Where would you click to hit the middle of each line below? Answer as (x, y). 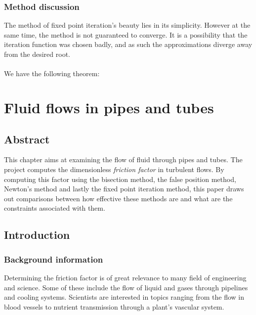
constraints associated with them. (55, 208)
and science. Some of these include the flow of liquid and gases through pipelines (126, 287)
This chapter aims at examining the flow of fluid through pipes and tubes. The (123, 159)
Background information (54, 259)
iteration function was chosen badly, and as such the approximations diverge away (128, 44)
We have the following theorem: (52, 73)
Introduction (37, 235)
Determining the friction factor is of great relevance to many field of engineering (125, 277)
